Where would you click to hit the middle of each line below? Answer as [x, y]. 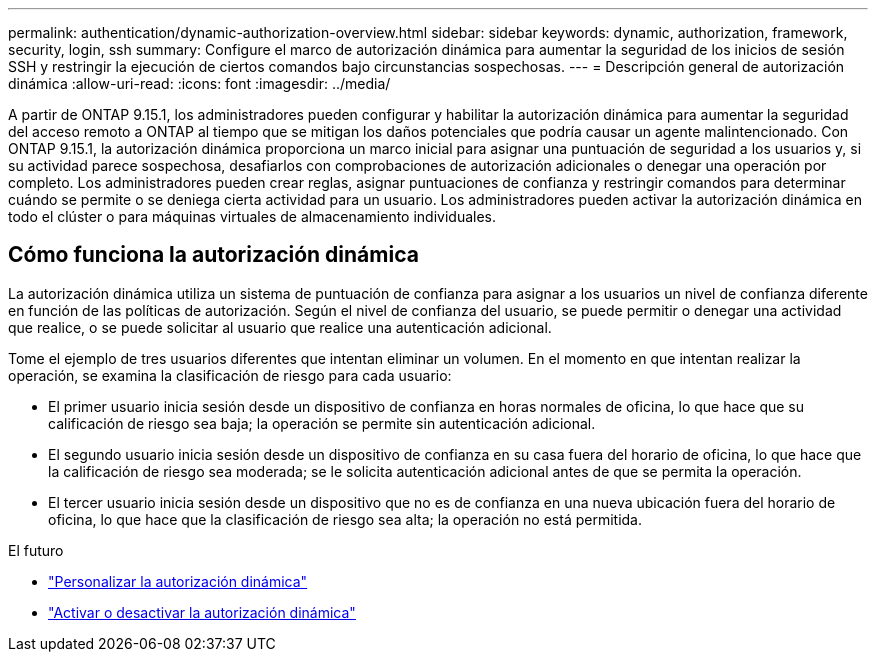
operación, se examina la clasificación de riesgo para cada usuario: [230, 375]
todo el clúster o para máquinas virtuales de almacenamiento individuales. [252, 216]
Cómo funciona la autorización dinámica [213, 255]
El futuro [36, 550]
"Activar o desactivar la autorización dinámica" [202, 612]
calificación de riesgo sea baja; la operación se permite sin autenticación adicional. [322, 423]
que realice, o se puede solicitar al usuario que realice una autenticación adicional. [280, 327]
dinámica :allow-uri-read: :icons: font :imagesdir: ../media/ [199, 83]
